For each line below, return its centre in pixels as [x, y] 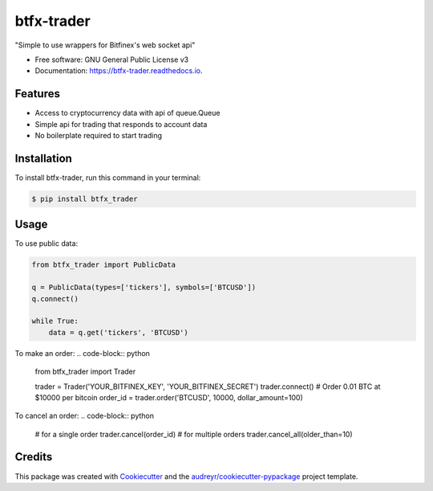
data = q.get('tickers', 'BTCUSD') [118, 332]
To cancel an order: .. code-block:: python [85, 416]
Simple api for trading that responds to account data [121, 124]
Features [37, 94]
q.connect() [55, 299]
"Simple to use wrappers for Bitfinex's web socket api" [105, 45]
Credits [34, 457]
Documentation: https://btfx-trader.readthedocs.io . [119, 71]
